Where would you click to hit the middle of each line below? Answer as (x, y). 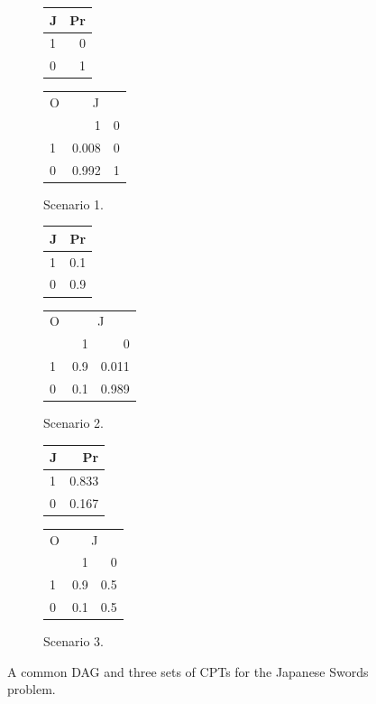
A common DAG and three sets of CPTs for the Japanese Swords (188, 671)
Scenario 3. (73, 641)
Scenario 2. (73, 422)
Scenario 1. (73, 204)
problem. (32, 689)
